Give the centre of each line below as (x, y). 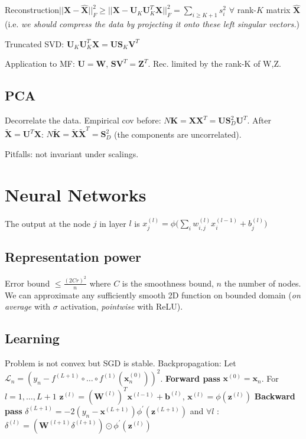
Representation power (73, 257)
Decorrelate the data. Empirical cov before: (83, 120)
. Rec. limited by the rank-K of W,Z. (214, 64)
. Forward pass (190, 378)
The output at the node (48, 223)
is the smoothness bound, (168, 283)
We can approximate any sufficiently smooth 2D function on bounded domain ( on (153, 295)
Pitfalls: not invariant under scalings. (72, 153)
